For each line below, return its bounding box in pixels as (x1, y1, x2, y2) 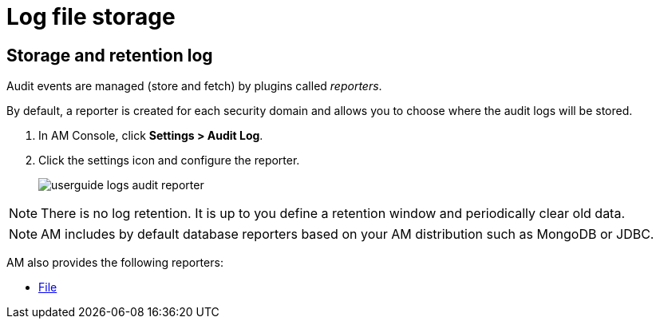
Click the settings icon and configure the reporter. (38, 153, 300, 168)
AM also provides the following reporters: (6, 256, 223, 270)
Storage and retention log (6, 45, 213, 65)
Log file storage (6, 3, 176, 30)
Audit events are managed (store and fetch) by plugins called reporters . (6, 79, 382, 93)
